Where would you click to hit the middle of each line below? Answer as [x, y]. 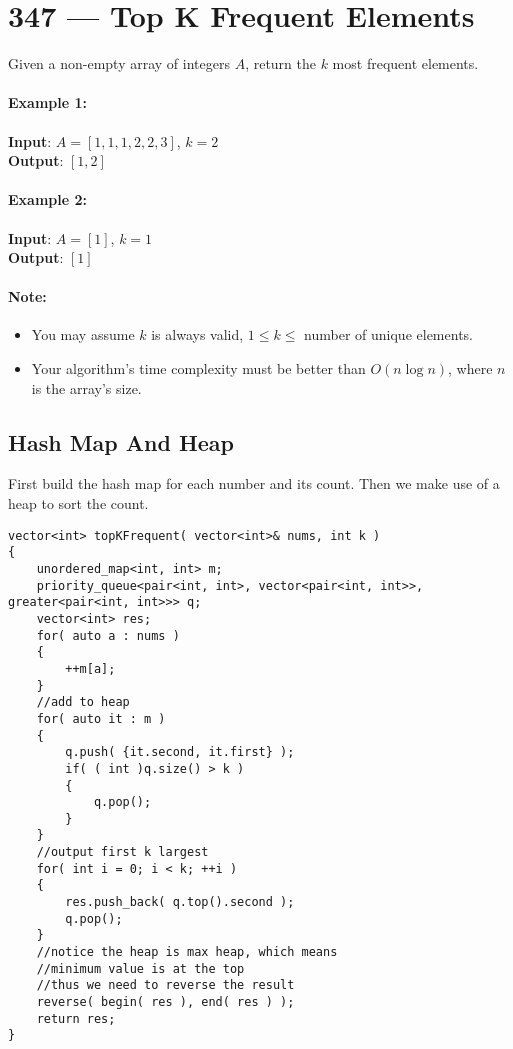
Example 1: [47, 102]
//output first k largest [122, 852]
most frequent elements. [405, 63]
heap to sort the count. [78, 503]
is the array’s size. [86, 387]
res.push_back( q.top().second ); [180, 902]
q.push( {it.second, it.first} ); [180, 752]
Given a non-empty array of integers [119, 63]
